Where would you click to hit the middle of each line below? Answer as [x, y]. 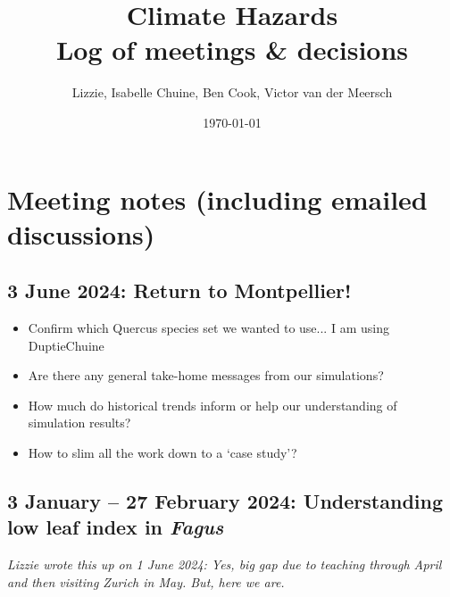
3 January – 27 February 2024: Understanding [225, 501]
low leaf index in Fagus [116, 527]
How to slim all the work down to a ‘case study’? [162, 453]
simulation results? [79, 423]
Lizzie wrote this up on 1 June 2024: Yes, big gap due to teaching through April [225, 564]
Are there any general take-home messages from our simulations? [206, 375]
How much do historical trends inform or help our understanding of [212, 405]
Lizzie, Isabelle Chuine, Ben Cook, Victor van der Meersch [232, 92]
